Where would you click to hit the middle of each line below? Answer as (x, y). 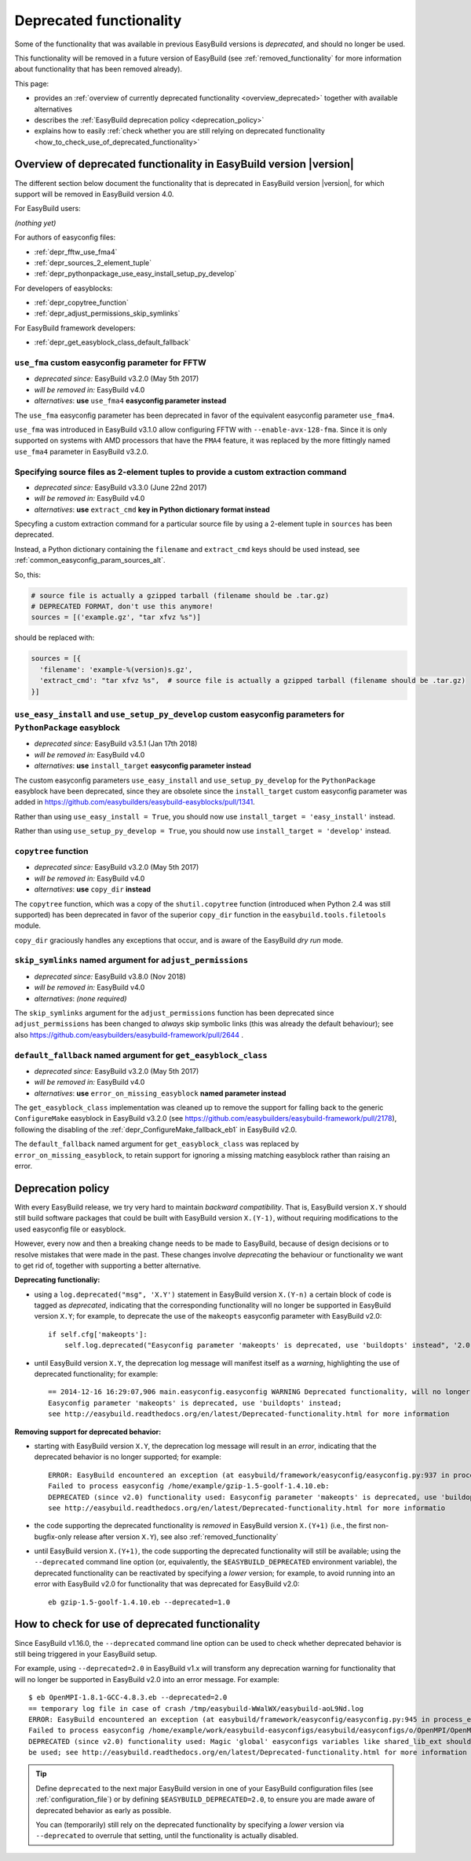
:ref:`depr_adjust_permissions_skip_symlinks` (107, 313)
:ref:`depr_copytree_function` (81, 303)
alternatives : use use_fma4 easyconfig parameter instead (130, 401)
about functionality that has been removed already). (99, 69)
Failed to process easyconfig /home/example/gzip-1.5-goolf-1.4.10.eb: (189, 1486)
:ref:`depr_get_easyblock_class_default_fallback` (113, 342)
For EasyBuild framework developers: (75, 328)
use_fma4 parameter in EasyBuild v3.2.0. (82, 451)
